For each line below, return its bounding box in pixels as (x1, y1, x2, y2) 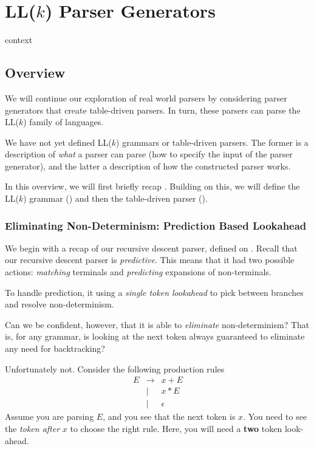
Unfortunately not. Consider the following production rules (5, 362, 225, 375)
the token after (5, 422, 60, 434)
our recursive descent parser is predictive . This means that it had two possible (5, 253, 295, 266)
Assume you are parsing (5, 410, 94, 423)
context (5, 33, 33, 46)
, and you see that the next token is (103, 410, 236, 423)
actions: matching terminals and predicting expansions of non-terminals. (5, 266, 271, 278)
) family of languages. (23, 115, 104, 128)
